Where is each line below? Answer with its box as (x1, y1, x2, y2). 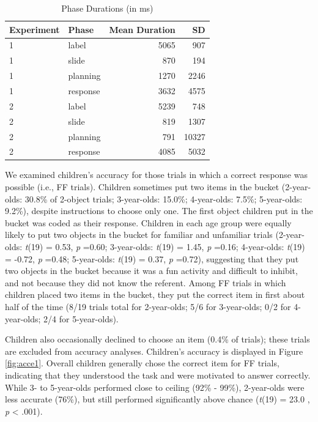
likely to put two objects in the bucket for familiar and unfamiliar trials (5, 228, 273, 241)
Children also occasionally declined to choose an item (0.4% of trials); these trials (5, 333, 310, 346)
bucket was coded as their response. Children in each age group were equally (5, 216, 292, 229)
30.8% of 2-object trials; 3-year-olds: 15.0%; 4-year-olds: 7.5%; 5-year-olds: (24, 192, 303, 205)
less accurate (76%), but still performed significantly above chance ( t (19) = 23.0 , (5, 393, 310, 405)
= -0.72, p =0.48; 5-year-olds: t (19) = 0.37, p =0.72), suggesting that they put (5, 252, 299, 265)
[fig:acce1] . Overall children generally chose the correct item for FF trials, (5, 357, 279, 369)
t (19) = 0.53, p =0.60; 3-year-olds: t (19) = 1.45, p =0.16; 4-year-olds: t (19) (24, 240, 305, 253)
